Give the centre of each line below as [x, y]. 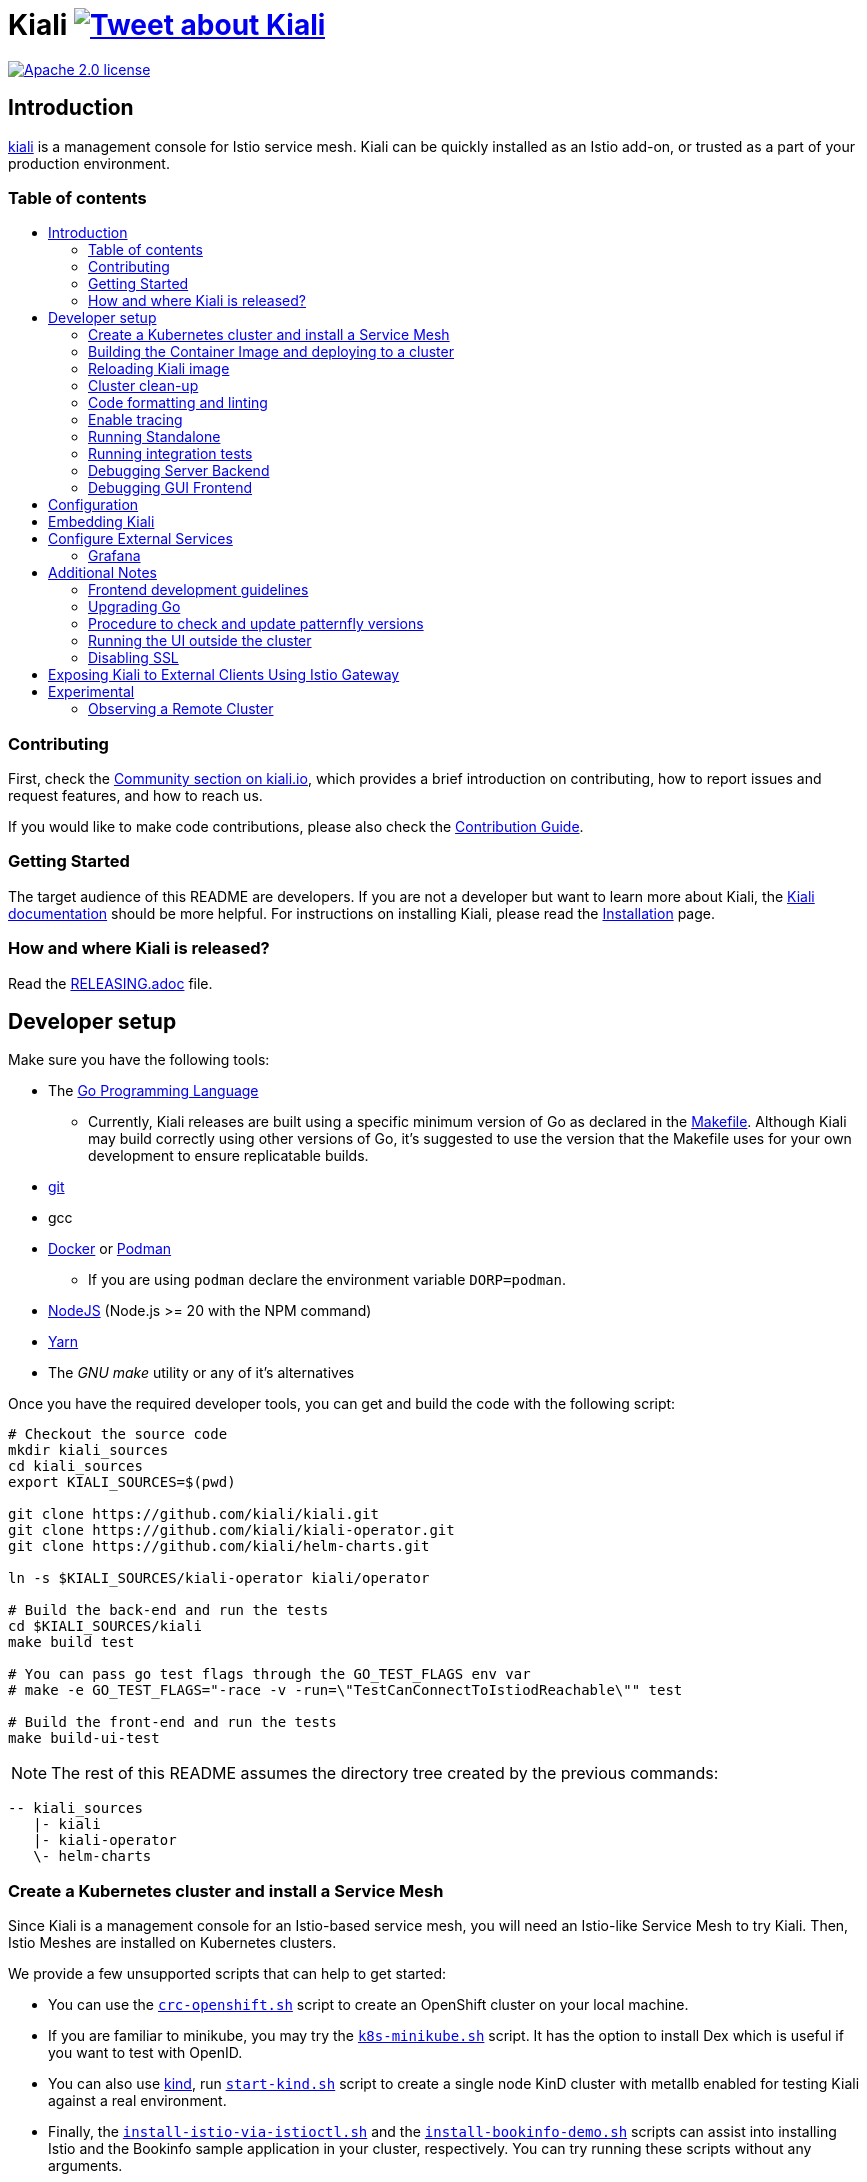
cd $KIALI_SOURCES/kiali [105, 1626]
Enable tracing [135, 420]
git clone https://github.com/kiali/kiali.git [193, 1514]
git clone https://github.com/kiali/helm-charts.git [219, 1546]
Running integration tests [170, 454]
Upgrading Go [134, 607]
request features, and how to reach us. [135, 796]
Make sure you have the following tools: [139, 1060]
